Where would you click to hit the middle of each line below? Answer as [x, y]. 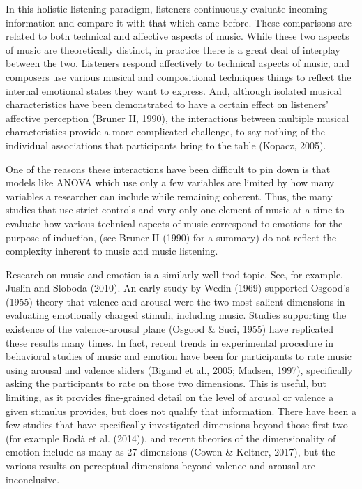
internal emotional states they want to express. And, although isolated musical [174, 90]
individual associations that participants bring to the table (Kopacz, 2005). [166, 145]
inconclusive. [33, 479]
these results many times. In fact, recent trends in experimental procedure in [169, 342]
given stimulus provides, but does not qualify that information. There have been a [181, 411]
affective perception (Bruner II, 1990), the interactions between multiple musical [178, 118]
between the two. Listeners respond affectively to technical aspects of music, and [178, 63]
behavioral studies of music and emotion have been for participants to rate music [179, 356]
